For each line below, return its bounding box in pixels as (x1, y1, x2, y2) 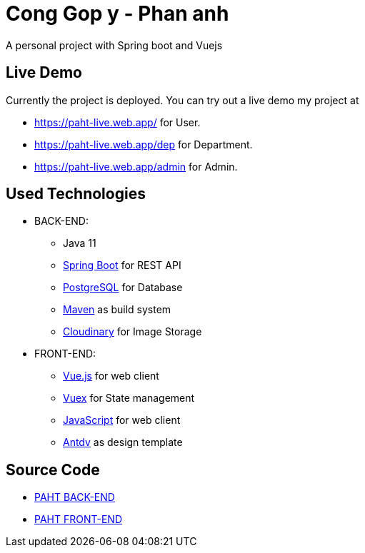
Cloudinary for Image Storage (63, 325, 202, 338)
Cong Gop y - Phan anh (6, 1, 229, 26)
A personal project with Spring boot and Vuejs (6, 39, 223, 51)
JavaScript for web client (63, 414, 181, 427)
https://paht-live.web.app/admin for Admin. (34, 160, 238, 173)
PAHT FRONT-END (34, 513, 122, 526)
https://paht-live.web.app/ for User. (34, 116, 201, 128)
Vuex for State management (63, 392, 195, 405)
